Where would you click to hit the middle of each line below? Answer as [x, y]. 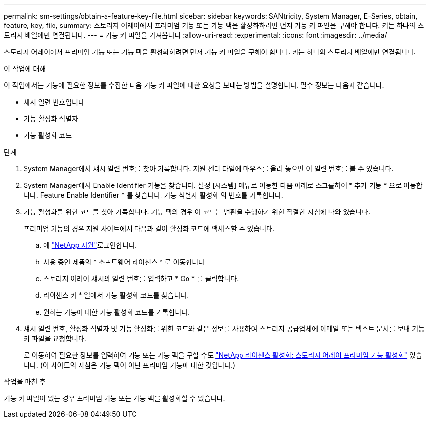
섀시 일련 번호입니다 [54, 102]
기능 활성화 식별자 [51, 119]
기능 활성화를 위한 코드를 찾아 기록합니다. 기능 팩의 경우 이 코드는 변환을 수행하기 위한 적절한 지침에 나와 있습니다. [197, 212]
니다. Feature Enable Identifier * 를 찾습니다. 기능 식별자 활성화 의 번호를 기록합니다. [153, 195]
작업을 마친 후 [25, 382]
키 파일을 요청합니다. [55, 338]
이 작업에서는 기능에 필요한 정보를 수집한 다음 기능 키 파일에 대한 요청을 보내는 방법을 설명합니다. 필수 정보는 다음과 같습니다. [194, 85]
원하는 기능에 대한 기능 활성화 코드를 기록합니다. [117, 312]
